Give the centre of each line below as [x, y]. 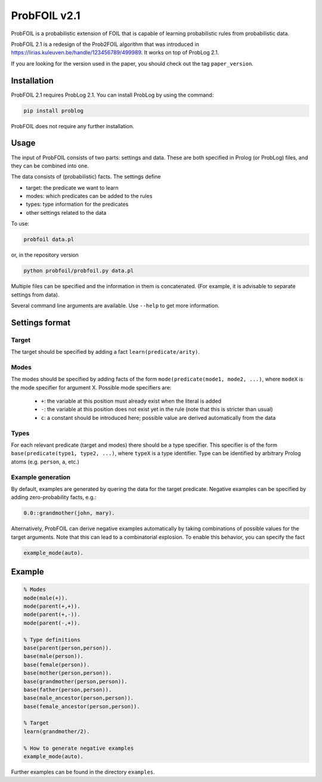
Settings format [41, 322]
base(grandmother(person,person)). [75, 681]
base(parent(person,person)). [68, 648]
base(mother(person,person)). [68, 673]
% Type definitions [52, 639]
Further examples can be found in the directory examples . [83, 772]
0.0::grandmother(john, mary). [69, 513]
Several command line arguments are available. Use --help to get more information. [115, 305]
